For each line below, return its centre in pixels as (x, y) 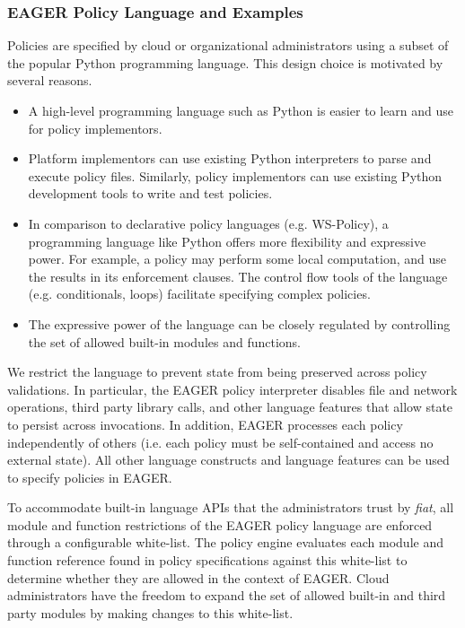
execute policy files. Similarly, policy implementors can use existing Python (235, 175)
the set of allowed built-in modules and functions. (164, 341)
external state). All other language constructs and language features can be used (228, 460)
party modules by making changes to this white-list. (150, 612)
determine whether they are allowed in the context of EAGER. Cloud (198, 577)
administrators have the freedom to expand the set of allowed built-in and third (227, 595)
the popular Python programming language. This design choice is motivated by (225, 62)
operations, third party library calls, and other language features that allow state (230, 407)
